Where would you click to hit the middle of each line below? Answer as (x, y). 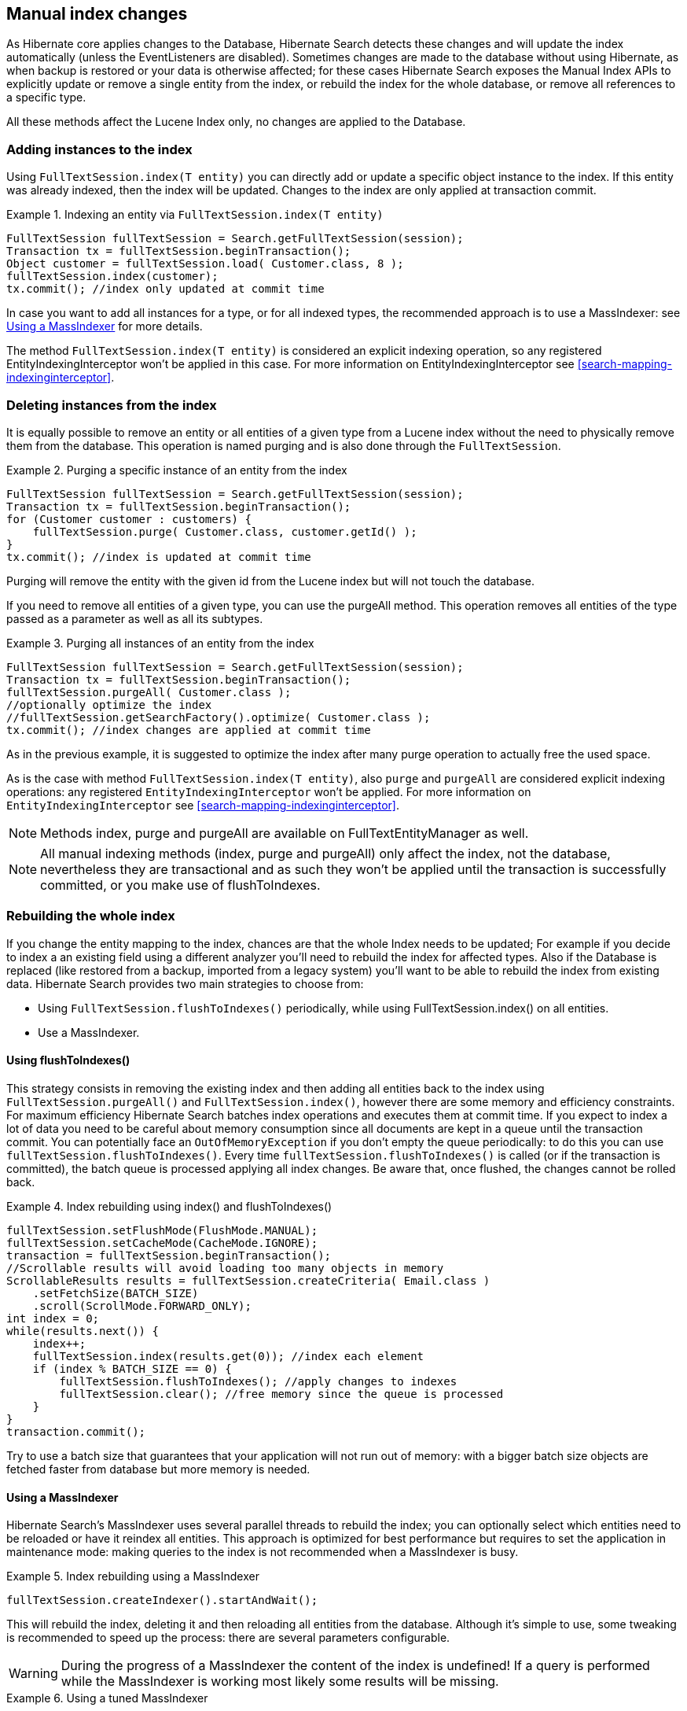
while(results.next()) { (83, 1331)
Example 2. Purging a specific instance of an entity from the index (177, 470)
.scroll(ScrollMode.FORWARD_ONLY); (142, 1305)
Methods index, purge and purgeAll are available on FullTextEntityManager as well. (285, 833)
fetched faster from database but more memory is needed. (158, 1469)
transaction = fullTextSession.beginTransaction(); (169, 1255)
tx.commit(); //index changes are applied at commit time (189, 730)
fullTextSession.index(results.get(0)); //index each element (228, 1356)
